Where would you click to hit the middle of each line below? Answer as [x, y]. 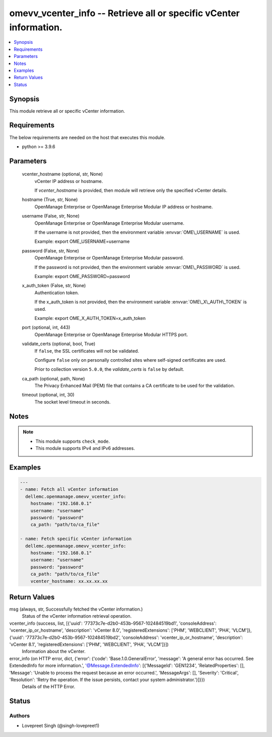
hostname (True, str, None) [50, 199]
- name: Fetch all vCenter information [69, 489]
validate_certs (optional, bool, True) [59, 344]
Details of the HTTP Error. [49, 687]
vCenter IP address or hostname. [69, 181]
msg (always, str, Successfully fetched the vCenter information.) [76, 609]
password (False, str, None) [50, 251]
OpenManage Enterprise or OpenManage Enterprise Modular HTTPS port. [111, 334]
